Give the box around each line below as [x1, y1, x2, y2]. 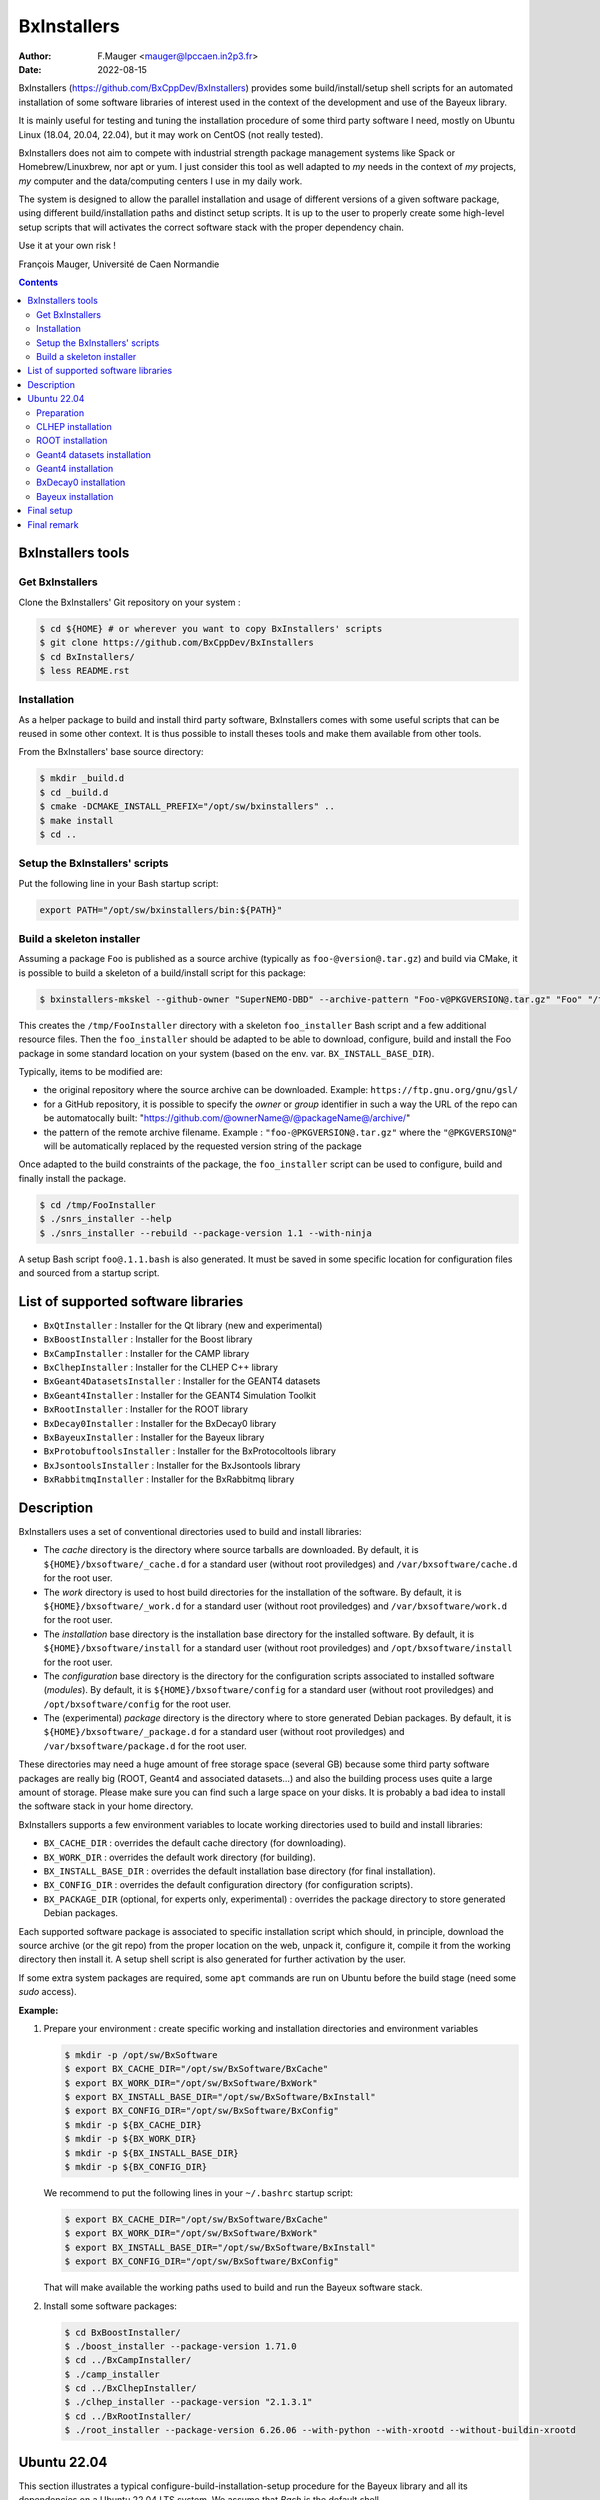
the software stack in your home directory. [18, 1800, 194, 1812]
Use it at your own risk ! [18, 240, 117, 252]
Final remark [27, 518, 79, 530]
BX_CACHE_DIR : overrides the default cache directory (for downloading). [43, 1837, 347, 1849]
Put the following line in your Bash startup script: [18, 877, 219, 889]
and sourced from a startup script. [18, 1266, 160, 1279]
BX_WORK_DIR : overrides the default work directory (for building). [43, 1851, 316, 1863]
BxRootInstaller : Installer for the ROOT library [43, 1403, 249, 1415]
